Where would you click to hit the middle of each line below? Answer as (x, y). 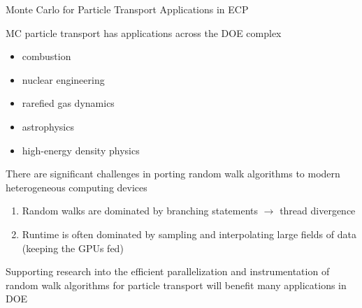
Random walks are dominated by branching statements (140, 211)
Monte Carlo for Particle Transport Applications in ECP (127, 9)
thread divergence (318, 211)
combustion (46, 56)
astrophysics (48, 126)
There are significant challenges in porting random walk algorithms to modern (173, 174)
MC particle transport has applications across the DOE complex (144, 32)
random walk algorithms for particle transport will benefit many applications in (176, 285)
